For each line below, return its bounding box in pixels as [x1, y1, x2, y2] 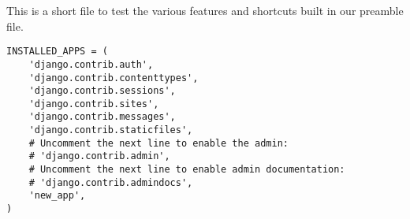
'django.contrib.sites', [28, 98, 159, 109]
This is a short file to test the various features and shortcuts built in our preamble [6, 2, 404, 18]
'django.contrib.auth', [28, 58, 154, 70]
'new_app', [28, 190, 86, 202]
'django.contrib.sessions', [28, 85, 176, 97]
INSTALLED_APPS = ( [6, 46, 108, 58]
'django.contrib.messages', [28, 111, 176, 123]
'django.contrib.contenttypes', [28, 72, 199, 84]
